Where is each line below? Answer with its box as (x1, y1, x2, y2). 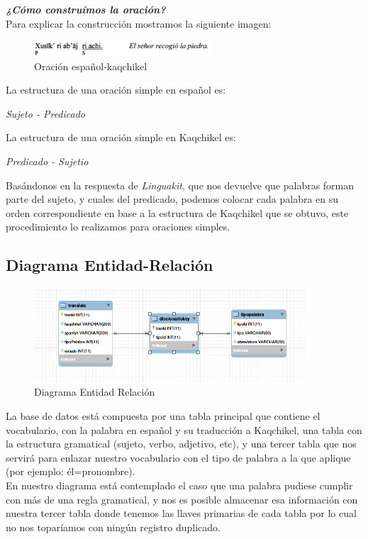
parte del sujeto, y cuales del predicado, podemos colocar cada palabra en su (6, 191, 339, 206)
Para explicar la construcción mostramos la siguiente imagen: (6, 16, 272, 30)
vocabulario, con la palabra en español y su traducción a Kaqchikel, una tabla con (6, 422, 362, 437)
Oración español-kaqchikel (34, 58, 147, 73)
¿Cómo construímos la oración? (6, 2, 166, 16)
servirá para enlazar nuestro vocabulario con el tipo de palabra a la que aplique (6, 450, 351, 465)
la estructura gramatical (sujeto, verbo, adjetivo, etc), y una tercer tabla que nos (6, 436, 357, 451)
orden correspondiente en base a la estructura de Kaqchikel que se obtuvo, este (6, 205, 349, 220)
